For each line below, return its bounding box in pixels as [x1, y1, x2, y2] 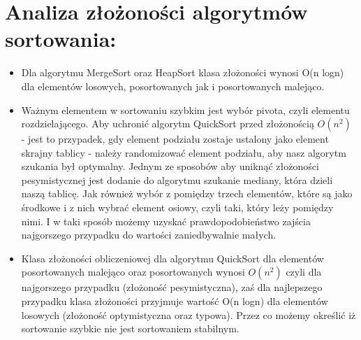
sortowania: [5, 24, 117, 53]
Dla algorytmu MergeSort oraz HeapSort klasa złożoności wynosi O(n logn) [21, 65, 344, 80]
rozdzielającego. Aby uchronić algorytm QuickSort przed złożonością [21, 116, 314, 131]
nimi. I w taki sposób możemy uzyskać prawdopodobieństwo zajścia [21, 213, 311, 228]
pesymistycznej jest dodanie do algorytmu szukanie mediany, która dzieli [21, 172, 333, 187]
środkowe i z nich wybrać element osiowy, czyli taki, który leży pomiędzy [21, 200, 334, 215]
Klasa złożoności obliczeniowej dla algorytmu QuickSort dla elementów [21, 250, 324, 265]
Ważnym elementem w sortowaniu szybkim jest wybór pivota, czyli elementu [21, 102, 350, 117]
